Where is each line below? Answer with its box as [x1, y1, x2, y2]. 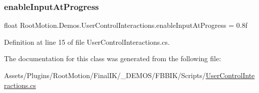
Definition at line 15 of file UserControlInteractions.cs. [4, 36, 170, 47]
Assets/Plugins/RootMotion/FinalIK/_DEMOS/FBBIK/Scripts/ [4, 70, 206, 80]
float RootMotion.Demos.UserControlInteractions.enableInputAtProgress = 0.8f [4, 20, 248, 30]
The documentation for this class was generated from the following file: [4, 53, 221, 64]
